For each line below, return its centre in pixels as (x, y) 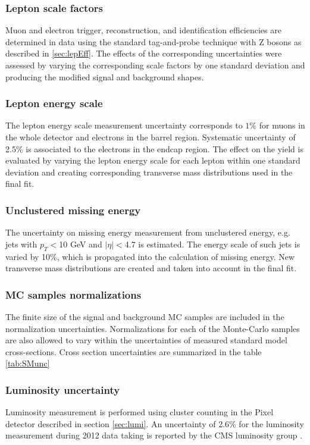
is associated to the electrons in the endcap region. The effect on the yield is (165, 148)
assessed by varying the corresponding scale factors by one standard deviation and (155, 65)
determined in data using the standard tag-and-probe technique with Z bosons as (154, 41)
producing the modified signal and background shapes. (105, 76)
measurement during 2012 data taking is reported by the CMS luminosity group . (154, 435)
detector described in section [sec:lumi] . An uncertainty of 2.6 (118, 423)
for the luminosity (271, 423)
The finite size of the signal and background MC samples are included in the (145, 316)
